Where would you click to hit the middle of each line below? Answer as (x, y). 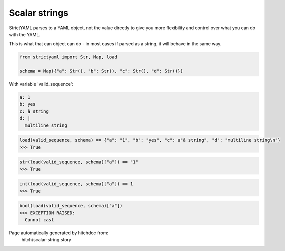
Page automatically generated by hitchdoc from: (59, 233)
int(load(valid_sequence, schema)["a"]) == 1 (76, 184)
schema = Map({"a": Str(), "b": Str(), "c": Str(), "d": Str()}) (101, 71)
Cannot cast (40, 219)
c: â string (34, 111)
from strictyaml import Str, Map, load (68, 57)
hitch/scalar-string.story (47, 240)
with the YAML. (25, 34)
